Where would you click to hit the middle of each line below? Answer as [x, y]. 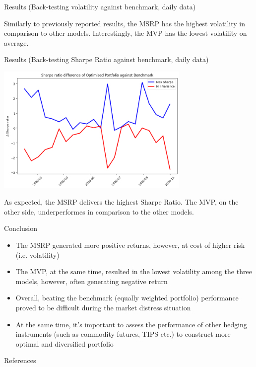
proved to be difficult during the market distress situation [103, 307]
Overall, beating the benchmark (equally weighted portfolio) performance [127, 298]
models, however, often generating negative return [92, 281]
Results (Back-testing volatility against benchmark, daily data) [100, 6]
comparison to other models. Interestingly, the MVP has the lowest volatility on [126, 33]
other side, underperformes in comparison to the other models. [99, 211]
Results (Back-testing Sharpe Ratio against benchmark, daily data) [106, 59]
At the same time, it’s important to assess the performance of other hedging [131, 324]
